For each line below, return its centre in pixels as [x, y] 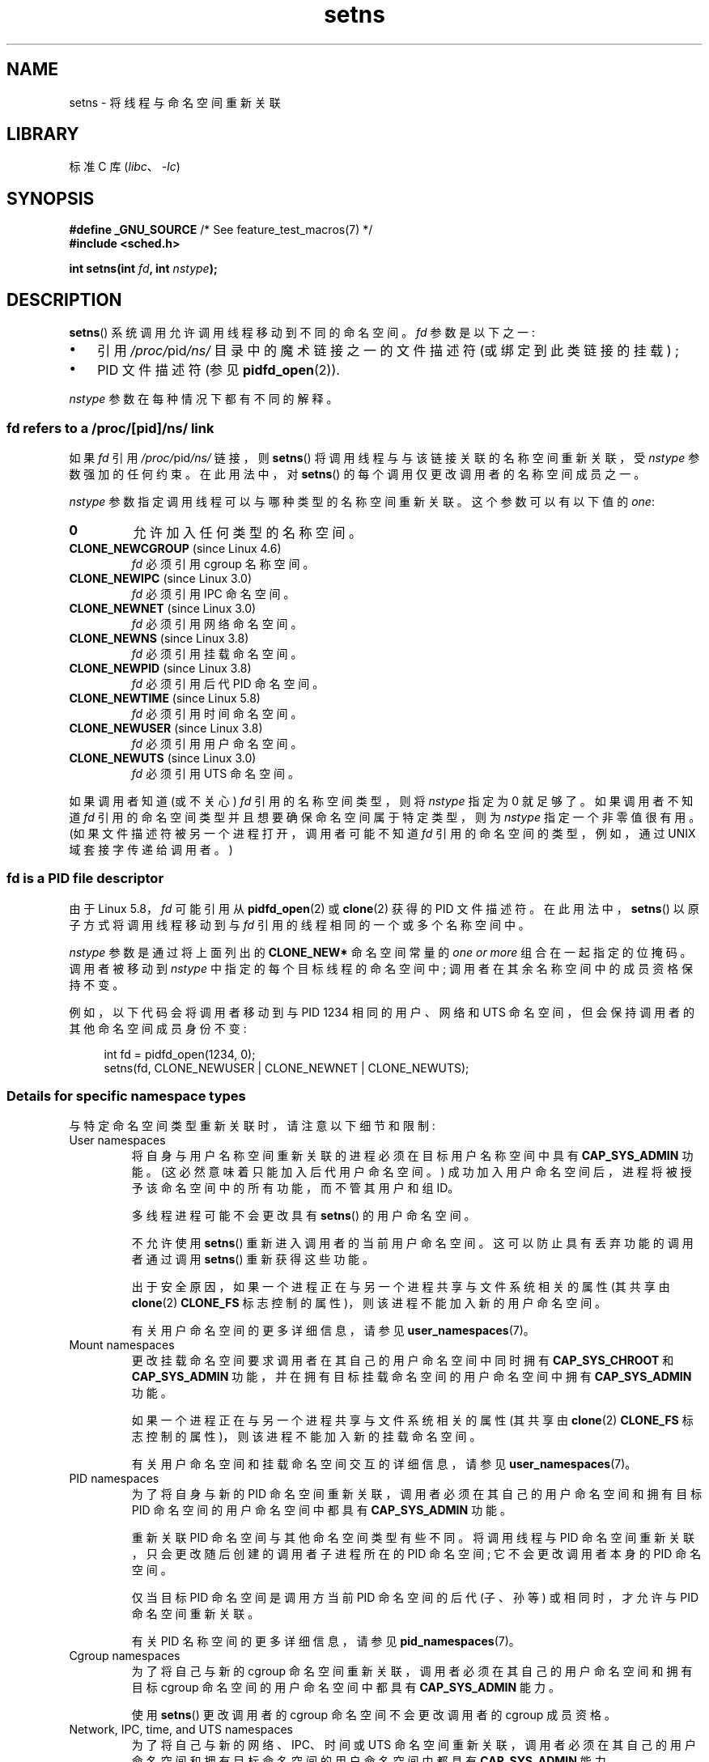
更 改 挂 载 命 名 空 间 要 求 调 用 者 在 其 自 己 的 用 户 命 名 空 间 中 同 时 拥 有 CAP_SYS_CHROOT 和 [403, 1361]
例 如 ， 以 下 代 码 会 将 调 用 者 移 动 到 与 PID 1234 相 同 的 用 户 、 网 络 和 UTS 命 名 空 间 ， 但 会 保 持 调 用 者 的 [382, 1012]
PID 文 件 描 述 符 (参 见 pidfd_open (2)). [219, 370]
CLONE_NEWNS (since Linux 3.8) [159, 638]
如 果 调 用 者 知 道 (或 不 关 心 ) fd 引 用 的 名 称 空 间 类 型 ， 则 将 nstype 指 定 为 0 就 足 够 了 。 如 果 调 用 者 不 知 [381, 800]
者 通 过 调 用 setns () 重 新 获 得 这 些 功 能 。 [253, 1259]
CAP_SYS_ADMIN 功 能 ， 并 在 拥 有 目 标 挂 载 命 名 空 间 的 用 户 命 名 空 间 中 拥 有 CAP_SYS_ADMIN [412, 1377]
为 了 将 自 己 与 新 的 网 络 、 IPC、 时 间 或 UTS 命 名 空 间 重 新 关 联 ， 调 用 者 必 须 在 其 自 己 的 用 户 [414, 1745]
